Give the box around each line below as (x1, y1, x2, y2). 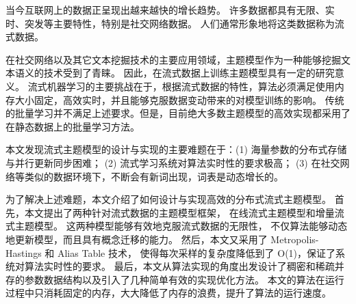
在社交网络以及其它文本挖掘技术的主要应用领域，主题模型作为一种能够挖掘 (5, 52, 341, 66)
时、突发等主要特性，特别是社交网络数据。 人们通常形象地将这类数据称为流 (5, 16, 344, 30)
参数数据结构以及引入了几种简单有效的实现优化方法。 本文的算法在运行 (24, 272, 344, 286)
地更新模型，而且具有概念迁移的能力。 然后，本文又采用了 (5, 232, 268, 246)
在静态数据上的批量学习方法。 (5, 119, 140, 133)
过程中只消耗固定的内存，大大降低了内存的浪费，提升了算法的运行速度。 (5, 286, 331, 300)
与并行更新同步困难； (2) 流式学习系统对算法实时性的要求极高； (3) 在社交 (5, 155, 340, 169)
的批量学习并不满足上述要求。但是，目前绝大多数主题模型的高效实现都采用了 (5, 106, 351, 120)
